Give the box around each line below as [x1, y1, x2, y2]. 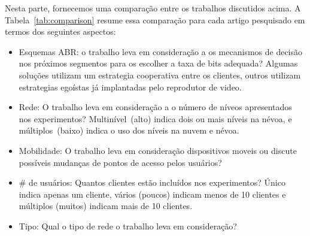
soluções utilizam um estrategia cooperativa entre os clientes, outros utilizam [19, 68, 301, 81]
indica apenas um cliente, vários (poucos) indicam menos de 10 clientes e [19, 187, 286, 200]
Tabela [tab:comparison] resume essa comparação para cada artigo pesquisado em [5, 13, 305, 26]
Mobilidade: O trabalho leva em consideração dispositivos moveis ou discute [19, 144, 297, 156]
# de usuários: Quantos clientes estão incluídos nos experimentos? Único [19, 176, 285, 189]
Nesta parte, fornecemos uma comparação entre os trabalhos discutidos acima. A [5, 2, 301, 14]
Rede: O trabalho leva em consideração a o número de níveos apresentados [19, 101, 292, 113]
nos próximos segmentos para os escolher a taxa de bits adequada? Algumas [19, 57, 298, 69]
